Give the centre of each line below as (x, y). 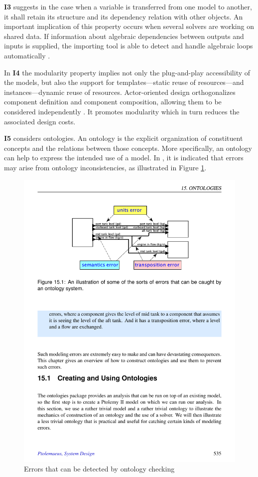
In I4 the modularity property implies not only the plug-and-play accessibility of (127, 72)
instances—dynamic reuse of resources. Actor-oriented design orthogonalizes (120, 92)
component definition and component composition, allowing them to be (113, 102)
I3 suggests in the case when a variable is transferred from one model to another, (128, 6)
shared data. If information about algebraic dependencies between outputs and (124, 36)
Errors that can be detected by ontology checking (99, 469)
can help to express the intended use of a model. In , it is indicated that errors (124, 158)
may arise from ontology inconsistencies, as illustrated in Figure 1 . (105, 167)
